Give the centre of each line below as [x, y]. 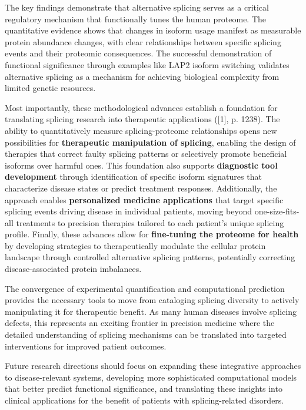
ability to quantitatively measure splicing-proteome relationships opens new [141, 130]
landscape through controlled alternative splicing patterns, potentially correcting [150, 257]
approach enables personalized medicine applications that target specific [144, 199]
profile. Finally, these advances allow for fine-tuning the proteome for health [152, 234]
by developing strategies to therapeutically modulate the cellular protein [135, 245]
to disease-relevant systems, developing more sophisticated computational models [151, 377]
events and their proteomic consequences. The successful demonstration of [138, 53]
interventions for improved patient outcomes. [86, 346]
